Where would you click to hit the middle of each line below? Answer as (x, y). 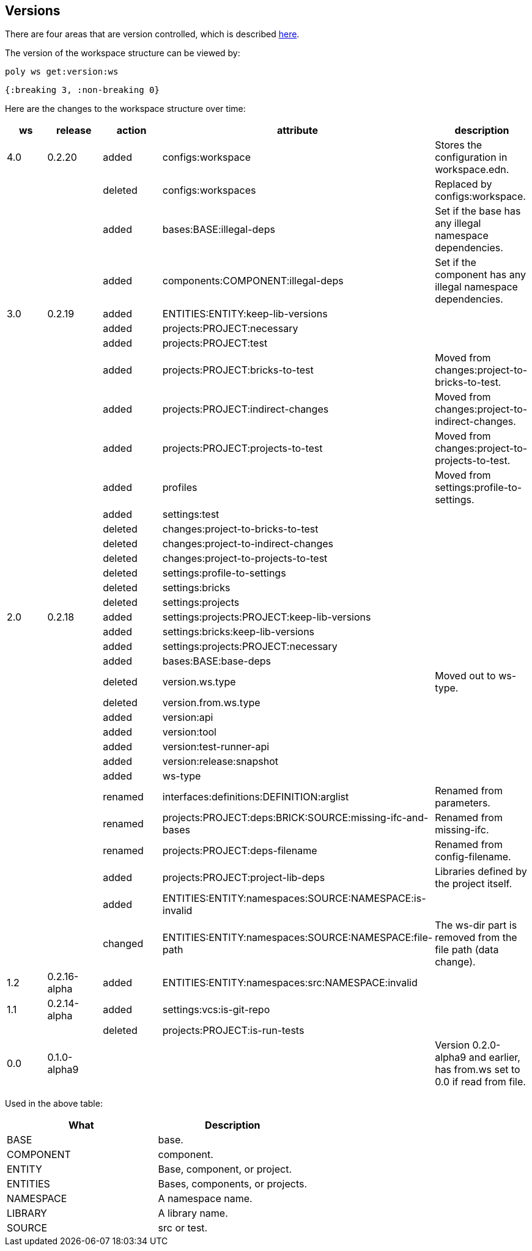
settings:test (191, 515)
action (131, 131)
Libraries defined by (481, 872)
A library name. (193, 1213)
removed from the (476, 938)
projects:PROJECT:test (215, 343)
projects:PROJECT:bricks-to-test (238, 370)
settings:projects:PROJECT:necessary (250, 647)
